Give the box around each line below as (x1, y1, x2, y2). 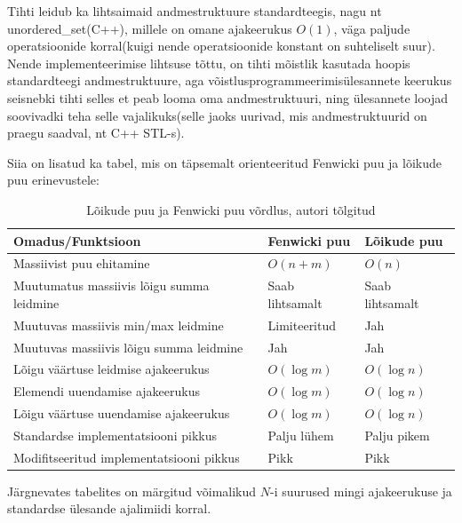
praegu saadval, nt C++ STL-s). (7, 123, 185, 142)
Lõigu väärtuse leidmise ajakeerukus (13, 360, 210, 378)
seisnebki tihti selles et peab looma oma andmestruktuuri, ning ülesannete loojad (7, 88, 449, 107)
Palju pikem (364, 425, 430, 444)
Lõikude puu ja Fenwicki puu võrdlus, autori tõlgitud (86, 200, 376, 218)
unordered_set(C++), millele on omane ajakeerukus (7, 19, 292, 37)
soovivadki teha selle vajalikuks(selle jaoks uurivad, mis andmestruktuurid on (7, 106, 427, 124)
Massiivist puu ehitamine (13, 254, 150, 273)
